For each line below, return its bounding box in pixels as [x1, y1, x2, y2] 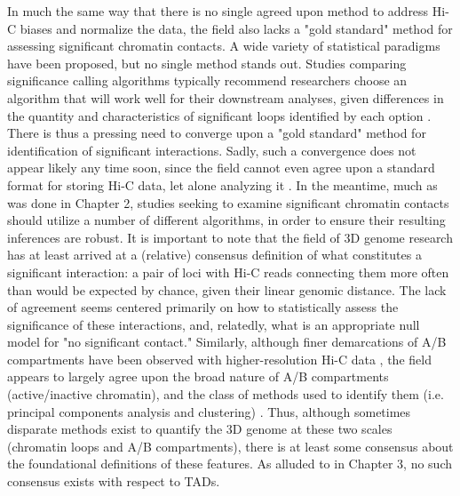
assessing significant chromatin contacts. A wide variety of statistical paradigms [7, 36, 440, 55]
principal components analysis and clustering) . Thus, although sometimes [7, 402, 411, 420]
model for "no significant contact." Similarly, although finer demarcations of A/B [7, 332, 447, 351]
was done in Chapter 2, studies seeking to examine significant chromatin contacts [7, 193, 449, 212]
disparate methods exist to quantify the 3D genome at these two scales [7, 420, 393, 438]
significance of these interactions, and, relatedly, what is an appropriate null [7, 315, 420, 333]
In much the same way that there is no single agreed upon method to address [7, 2, 429, 20]
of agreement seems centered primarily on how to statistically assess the [7, 298, 399, 316]
